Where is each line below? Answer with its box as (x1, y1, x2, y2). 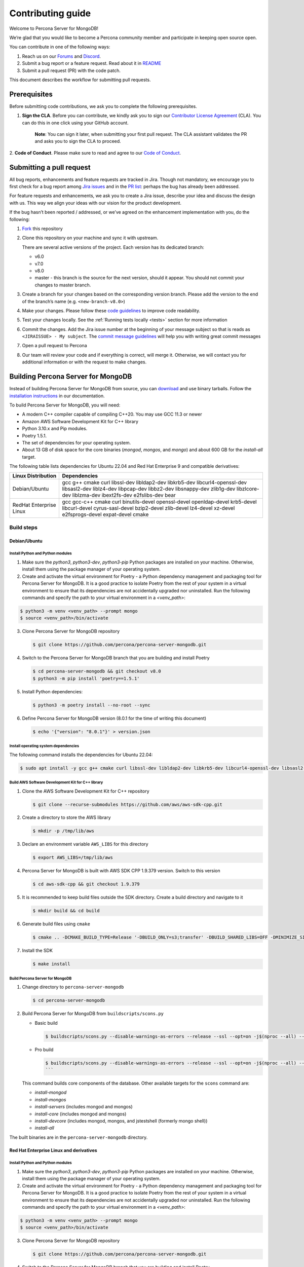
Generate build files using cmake (22, 921, 91, 927)
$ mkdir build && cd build (32, 908, 100, 914)
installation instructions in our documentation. (9, 393, 105, 399)
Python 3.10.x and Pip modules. (22, 426, 88, 432)
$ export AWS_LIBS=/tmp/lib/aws (32, 854, 113, 861)
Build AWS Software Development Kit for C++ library (9, 779, 103, 785)
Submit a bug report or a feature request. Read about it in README (22, 60, 162, 66)
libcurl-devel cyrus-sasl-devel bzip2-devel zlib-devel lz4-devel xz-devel (62, 505, 235, 512)
